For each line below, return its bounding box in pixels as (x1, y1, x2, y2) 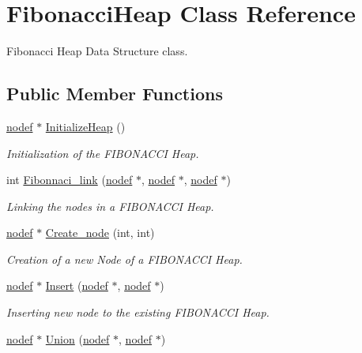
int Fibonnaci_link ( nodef (6, 171, 133, 188)
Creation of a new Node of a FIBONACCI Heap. (6, 250, 243, 267)
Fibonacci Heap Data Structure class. (6, 43, 188, 59)
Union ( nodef (45, 330, 110, 347)
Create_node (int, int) (45, 224, 155, 241)
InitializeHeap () (45, 118, 126, 134)
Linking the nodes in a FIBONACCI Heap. (6, 197, 214, 214)
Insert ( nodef (45, 277, 108, 294)
